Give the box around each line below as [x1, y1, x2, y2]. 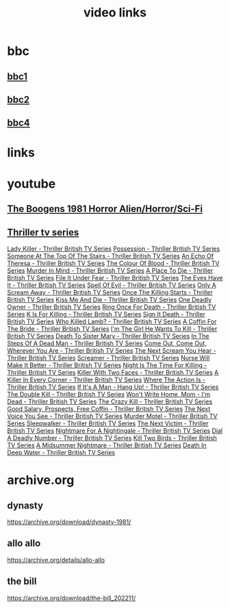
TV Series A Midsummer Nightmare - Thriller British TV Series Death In [7, 440, 207, 449]
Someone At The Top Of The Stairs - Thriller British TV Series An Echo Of [7, 251, 214, 260]
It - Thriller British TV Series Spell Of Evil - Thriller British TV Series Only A [7, 281, 217, 289]
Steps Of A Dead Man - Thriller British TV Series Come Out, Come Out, [7, 339, 207, 347]
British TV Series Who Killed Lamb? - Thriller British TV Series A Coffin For [7, 317, 217, 325]
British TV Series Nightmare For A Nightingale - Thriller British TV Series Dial [7, 426, 223, 434]
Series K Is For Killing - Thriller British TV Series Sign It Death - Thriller [7, 310, 205, 318]
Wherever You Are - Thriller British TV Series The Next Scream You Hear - [7, 346, 217, 354]
